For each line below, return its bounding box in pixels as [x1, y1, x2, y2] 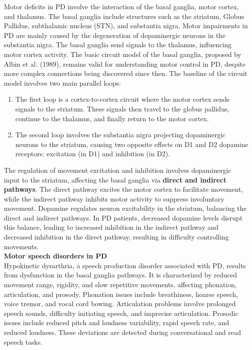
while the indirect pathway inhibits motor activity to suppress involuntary [4, 193, 224, 203]
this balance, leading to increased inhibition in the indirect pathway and [4, 222, 219, 232]
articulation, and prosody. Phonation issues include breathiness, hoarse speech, [4, 289, 238, 299]
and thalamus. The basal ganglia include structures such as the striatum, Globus [4, 11, 244, 21]
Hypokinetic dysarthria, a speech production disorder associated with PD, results [4, 260, 246, 270]
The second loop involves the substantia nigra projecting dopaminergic [15, 129, 226, 140]
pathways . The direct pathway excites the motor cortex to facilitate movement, [4, 184, 243, 194]
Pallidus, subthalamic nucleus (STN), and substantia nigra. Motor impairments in [4, 20, 248, 31]
